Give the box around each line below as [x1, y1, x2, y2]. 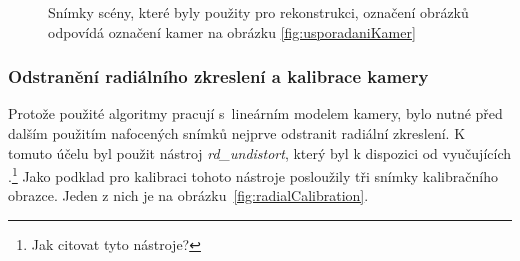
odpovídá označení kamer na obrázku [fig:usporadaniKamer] [48, 21, 416, 42]
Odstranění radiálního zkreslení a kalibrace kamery [8, 64, 429, 89]
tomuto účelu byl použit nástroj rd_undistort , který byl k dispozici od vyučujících [8, 142, 512, 163]
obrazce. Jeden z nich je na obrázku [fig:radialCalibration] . [8, 185, 369, 206]
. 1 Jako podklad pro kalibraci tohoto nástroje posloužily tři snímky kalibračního [8, 163, 498, 186]
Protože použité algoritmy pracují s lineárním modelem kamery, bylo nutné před [8, 103, 503, 124]
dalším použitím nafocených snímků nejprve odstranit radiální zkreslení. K [8, 123, 466, 143]
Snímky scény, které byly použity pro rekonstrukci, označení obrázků [48, 2, 469, 22]
